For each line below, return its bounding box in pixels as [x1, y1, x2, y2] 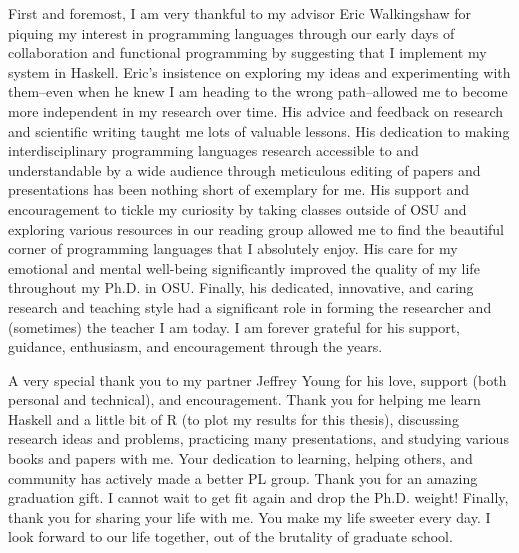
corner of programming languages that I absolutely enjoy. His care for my [8, 238, 458, 259]
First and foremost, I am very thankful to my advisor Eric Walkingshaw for [8, 3, 471, 23]
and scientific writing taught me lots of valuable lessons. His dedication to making [8, 120, 510, 141]
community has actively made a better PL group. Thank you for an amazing [8, 467, 478, 488]
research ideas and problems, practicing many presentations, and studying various [8, 428, 509, 449]
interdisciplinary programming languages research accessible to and [8, 140, 419, 161]
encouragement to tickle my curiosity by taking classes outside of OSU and [8, 198, 467, 219]
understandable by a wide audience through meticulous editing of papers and [8, 159, 481, 180]
